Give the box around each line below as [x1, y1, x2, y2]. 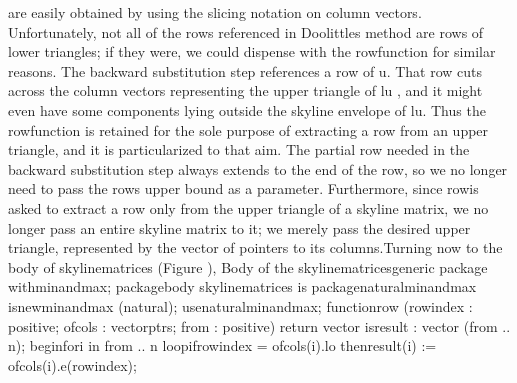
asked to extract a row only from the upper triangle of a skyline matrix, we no [8, 197, 489, 218]
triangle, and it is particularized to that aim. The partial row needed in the [8, 139, 470, 160]
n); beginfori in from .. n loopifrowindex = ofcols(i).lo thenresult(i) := [8, 335, 437, 356]
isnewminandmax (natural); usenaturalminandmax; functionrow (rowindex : [8, 295, 473, 316]
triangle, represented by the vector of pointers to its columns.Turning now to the [8, 237, 503, 258]
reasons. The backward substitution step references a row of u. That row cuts [8, 60, 483, 81]
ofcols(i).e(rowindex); [8, 354, 137, 375]
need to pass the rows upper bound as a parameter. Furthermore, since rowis [8, 178, 479, 199]
